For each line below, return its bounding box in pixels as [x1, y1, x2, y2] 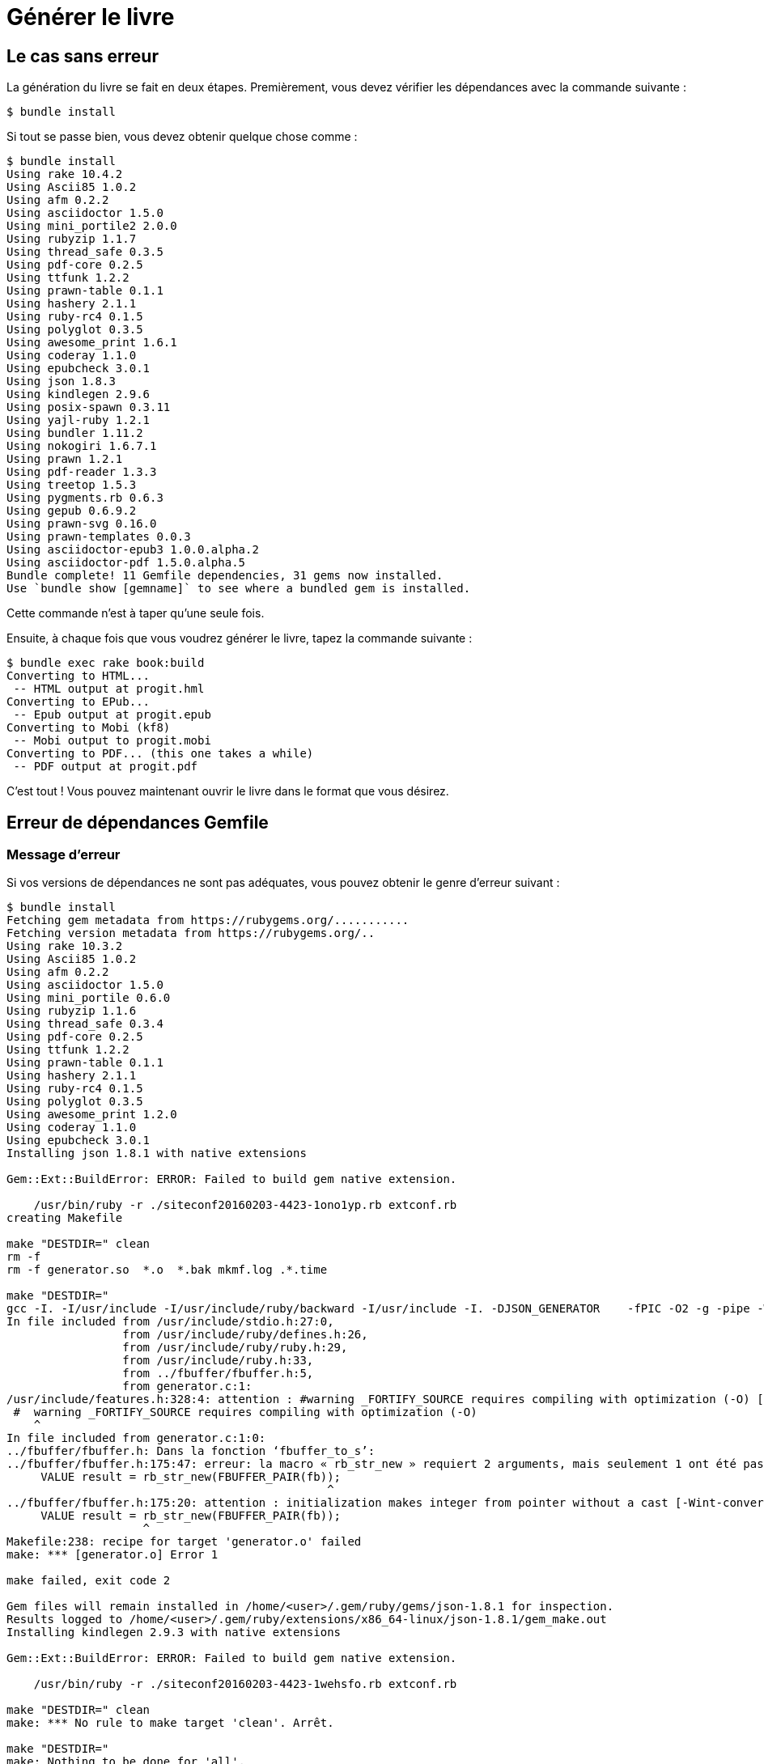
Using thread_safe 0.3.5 [6, 245, 163, 259]
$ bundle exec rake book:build [6, 656, 205, 670]
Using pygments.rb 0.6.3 [6, 491, 163, 505]
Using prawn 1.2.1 [6, 452, 123, 466]
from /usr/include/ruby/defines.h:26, [122, 1328, 368, 1342]
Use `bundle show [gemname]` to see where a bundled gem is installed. [6, 582, 471, 596]
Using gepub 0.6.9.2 [6, 504, 137, 518]
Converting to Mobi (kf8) [6, 721, 171, 735]
